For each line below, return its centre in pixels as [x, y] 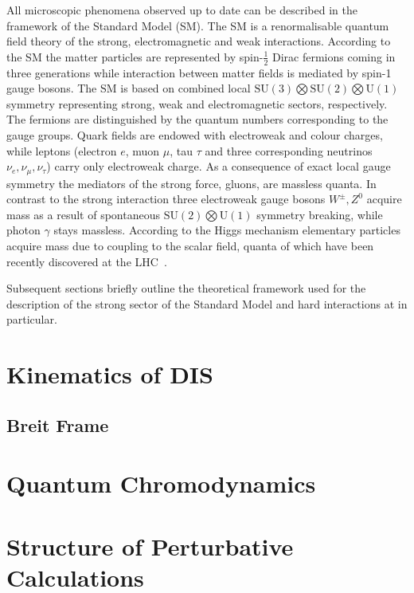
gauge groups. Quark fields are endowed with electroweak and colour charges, [195, 134]
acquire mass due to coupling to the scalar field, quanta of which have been [190, 245]
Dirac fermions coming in [334, 56]
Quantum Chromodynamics [161, 483]
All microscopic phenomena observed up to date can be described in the [182, 10]
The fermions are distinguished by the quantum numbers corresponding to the [197, 119]
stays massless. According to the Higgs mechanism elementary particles [227, 230]
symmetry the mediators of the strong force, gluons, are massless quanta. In [191, 183]
